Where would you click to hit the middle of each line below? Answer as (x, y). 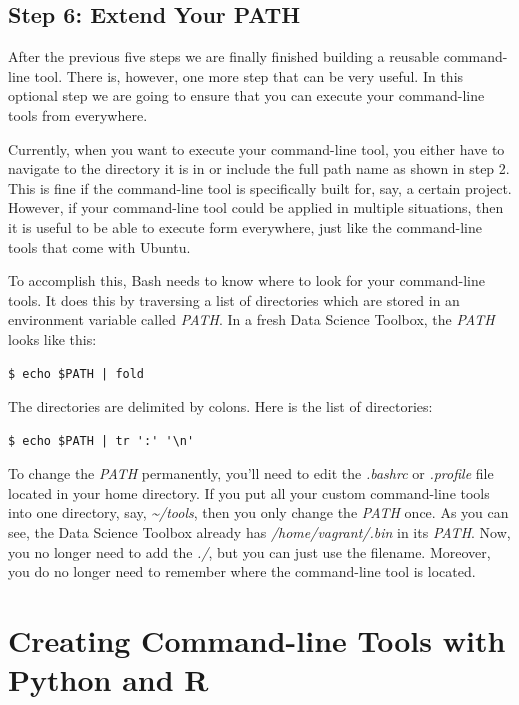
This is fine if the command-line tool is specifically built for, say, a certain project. (260, 187)
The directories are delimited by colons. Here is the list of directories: (220, 406)
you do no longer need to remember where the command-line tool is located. (242, 571)
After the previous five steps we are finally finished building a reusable (224, 56)
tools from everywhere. (78, 114)
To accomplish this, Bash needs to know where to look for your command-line (246, 280)
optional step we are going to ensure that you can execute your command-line (246, 95)
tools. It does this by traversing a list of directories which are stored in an (234, 299)
